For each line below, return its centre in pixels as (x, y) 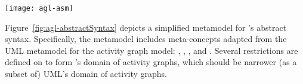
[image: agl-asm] (39, 8)
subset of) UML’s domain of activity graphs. (86, 74)
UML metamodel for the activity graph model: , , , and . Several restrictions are (151, 50)
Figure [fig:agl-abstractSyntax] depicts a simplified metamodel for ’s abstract (146, 27)
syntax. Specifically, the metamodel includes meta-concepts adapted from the (146, 39)
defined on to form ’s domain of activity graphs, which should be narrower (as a (151, 62)
